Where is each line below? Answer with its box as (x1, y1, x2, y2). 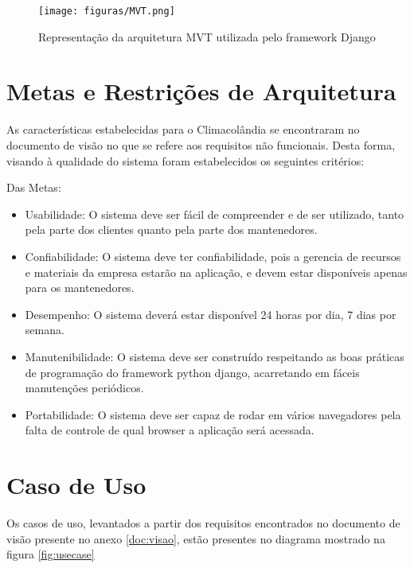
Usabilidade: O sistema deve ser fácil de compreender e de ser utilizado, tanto (25, 205, 404, 222)
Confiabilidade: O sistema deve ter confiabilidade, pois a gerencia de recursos (25, 247, 401, 264)
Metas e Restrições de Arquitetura (6, 75, 396, 107)
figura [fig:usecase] (6, 546, 95, 562)
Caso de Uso (6, 469, 146, 501)
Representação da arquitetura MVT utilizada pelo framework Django (38, 28, 376, 45)
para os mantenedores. (25, 279, 135, 296)
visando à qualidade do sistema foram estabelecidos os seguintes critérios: (6, 152, 365, 169)
